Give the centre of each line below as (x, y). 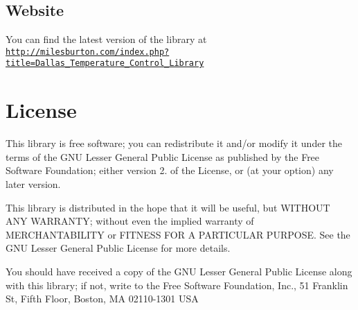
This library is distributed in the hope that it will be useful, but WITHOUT (168, 207)
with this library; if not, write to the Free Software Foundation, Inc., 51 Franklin (177, 285)
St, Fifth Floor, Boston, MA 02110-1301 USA (102, 299)
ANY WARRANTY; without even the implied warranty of (130, 221)
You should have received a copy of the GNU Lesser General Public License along (179, 271)
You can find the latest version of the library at (106, 39)
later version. (33, 184)
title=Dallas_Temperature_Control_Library (105, 63)
